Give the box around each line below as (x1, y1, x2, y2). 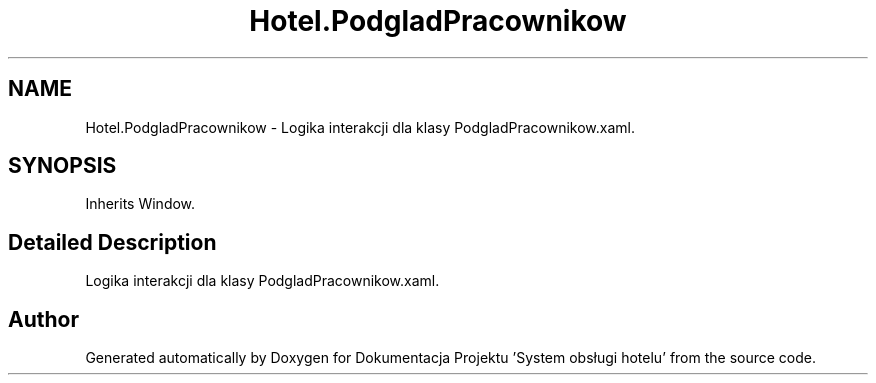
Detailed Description (8, 229, 217, 255)
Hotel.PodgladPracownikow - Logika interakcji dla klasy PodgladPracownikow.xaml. (85, 118, 635, 136)
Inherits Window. (85, 195, 196, 213)
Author (8, 306, 79, 332)
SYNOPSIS (8, 153, 117, 179)
